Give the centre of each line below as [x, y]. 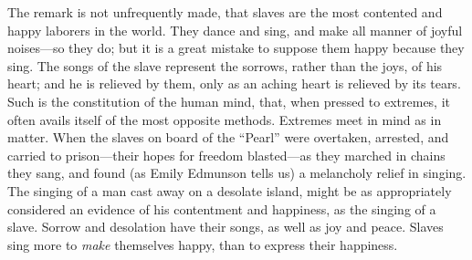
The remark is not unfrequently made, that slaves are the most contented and [225, 12]
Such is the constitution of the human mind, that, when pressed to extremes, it [229, 101]
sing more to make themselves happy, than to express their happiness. [203, 244]
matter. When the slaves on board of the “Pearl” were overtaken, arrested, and [228, 137]
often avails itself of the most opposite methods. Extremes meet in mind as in [225, 119]
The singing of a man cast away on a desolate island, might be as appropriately [230, 190]
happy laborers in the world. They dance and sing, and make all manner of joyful [235, 30]
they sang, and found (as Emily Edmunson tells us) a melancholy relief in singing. [237, 173]
